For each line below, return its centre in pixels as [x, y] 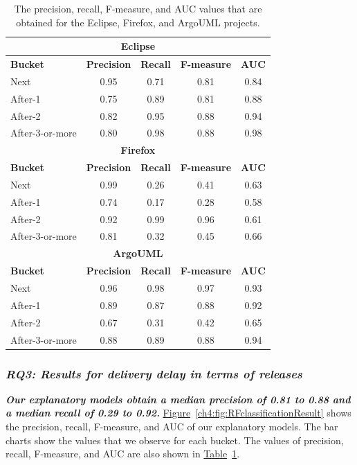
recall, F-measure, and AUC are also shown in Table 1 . [123, 454]
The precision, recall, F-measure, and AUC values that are [138, 8]
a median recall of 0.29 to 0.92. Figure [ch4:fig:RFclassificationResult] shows [178, 413]
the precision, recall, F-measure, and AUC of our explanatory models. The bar [172, 427]
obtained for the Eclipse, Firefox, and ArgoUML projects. [138, 22]
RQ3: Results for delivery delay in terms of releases [154, 373]
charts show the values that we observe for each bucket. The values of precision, [175, 440]
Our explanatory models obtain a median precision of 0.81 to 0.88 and [178, 399]
